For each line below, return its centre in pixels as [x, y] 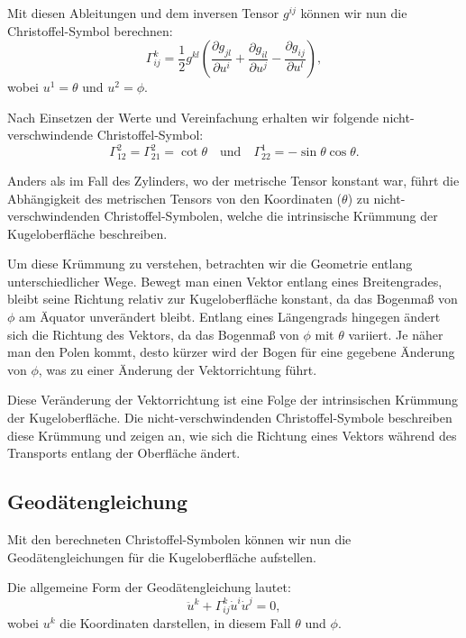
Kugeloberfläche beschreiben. [87, 233]
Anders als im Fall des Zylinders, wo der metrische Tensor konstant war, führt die [233, 180]
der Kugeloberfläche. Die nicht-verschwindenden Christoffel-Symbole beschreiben [230, 418]
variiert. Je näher [396, 334]
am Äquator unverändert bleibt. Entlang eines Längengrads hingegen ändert [230, 317]
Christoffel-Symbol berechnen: [90, 30]
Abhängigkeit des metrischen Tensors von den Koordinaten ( [175, 198]
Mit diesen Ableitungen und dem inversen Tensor [143, 13]
